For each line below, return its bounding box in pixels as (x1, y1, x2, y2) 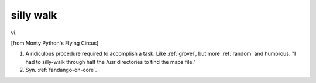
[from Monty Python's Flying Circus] (11, 39, 99, 46)
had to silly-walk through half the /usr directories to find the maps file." (25, 58, 196, 65)
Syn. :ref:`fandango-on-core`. (25, 67, 97, 74)
